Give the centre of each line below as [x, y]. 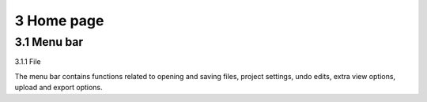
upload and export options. [59, 88]
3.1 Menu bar [49, 42]
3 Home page [59, 21]
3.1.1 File [28, 62]
